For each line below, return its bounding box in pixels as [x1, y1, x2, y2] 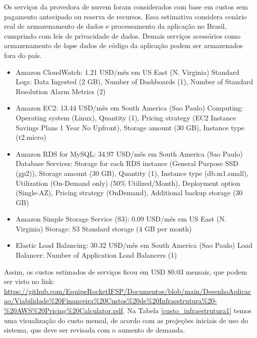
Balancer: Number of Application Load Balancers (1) [15, 250, 177, 260]
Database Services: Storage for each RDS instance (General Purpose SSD [15, 158, 239, 169]
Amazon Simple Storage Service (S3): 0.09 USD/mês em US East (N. [15, 214, 227, 224]
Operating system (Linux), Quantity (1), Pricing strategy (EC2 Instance [15, 112, 236, 122]
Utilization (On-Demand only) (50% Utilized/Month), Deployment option [15, 177, 241, 188]
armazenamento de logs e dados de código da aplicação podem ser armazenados [4, 40, 243, 51]
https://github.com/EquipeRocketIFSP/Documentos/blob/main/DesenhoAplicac [4, 285, 252, 296]
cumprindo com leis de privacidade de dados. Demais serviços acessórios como [4, 30, 241, 41]
